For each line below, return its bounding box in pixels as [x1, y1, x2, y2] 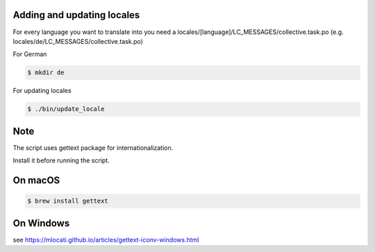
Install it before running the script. [12, 156, 110, 165]
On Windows [12, 217, 70, 229]
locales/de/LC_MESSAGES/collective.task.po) [12, 37, 144, 45]
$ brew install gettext [27, 197, 109, 205]
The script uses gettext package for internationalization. [12, 143, 174, 152]
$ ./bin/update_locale [27, 105, 105, 113]
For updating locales [12, 87, 72, 95]
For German [12, 50, 47, 58]
